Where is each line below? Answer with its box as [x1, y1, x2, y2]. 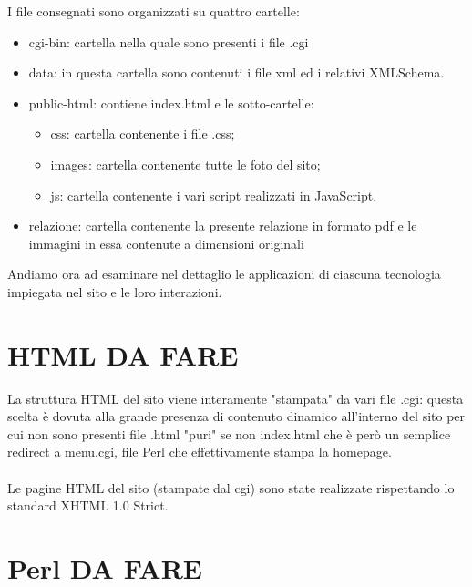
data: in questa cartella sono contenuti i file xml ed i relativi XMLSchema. [28, 63, 445, 82]
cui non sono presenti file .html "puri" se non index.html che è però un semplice [7, 424, 451, 443]
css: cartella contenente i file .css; [50, 124, 235, 143]
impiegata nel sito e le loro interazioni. [7, 282, 222, 301]
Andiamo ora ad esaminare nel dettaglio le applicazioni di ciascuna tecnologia [7, 264, 441, 283]
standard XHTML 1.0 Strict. [7, 496, 169, 515]
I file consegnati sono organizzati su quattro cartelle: [7, 2, 300, 20]
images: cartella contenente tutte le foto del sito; [50, 154, 321, 173]
